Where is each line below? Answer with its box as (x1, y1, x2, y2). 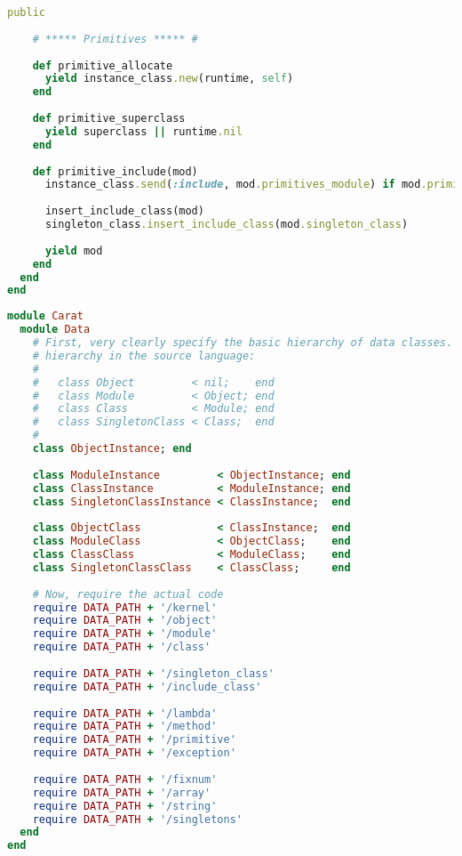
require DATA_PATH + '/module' (32, 627, 218, 641)
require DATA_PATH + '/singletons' (32, 812, 243, 826)
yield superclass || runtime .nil (44, 125, 243, 138)
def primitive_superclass (32, 112, 186, 125)
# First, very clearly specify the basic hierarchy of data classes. (32, 336, 453, 349)
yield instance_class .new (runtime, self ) (44, 72, 294, 85)
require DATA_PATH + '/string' (32, 799, 218, 812)
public (7, 6, 45, 19)
